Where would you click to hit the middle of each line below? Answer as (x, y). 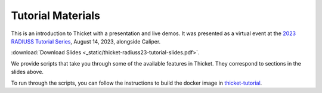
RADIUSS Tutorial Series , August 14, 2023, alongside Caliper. (86, 41)
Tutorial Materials (56, 15)
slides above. (27, 72)
